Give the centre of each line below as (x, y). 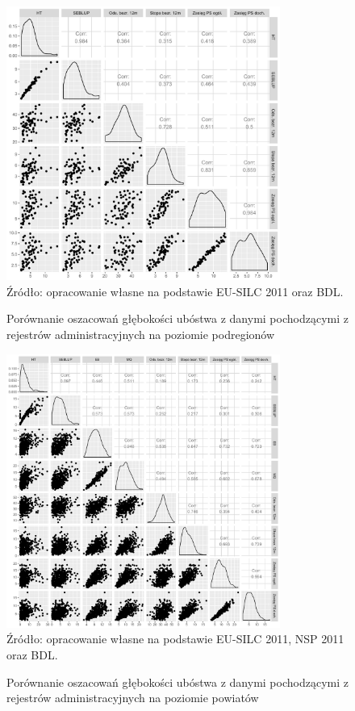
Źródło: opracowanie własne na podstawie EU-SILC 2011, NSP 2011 (175, 639)
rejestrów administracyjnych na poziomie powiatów (133, 698)
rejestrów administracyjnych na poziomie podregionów (141, 334)
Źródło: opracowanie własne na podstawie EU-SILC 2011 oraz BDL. (175, 291)
